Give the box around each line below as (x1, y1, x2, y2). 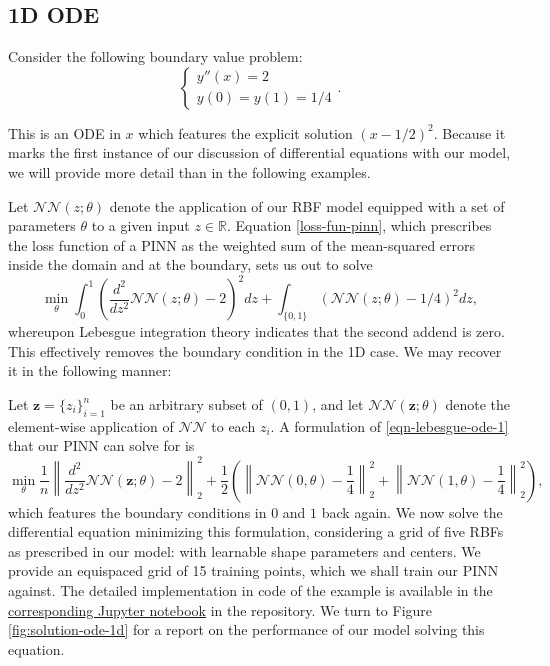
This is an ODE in (8, 122, 121, 143)
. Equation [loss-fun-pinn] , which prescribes (226, 215, 492, 236)
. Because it (433, 122, 506, 143)
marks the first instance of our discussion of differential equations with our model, (8, 142, 511, 163)
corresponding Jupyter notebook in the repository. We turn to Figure (8, 599, 433, 620)
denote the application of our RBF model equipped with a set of (109, 195, 505, 216)
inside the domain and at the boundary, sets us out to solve (8, 254, 373, 275)
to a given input (91, 215, 190, 236)
